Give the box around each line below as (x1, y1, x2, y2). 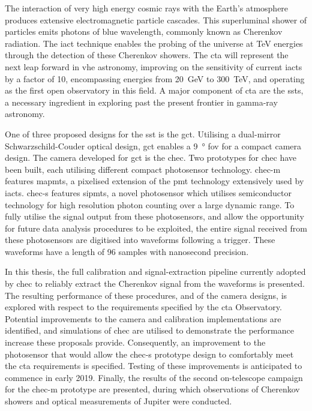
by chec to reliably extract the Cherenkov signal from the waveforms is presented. (5, 277, 305, 290)
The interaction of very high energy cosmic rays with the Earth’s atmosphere (5, 2, 289, 14)
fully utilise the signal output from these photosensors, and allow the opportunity (5, 210, 304, 223)
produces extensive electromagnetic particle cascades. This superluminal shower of (5, 13, 307, 26)
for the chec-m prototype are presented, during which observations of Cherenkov (5, 383, 300, 395)
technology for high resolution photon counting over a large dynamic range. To (5, 198, 295, 211)
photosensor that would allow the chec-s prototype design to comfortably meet (5, 347, 294, 360)
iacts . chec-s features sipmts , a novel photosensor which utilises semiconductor (5, 186, 292, 199)
